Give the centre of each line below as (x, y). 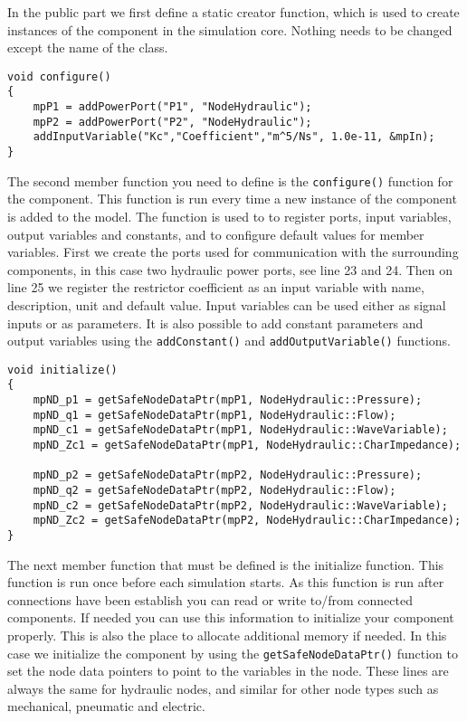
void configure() (59, 76)
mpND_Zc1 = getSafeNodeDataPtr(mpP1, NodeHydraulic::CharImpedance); (247, 446)
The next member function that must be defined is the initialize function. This (226, 564)
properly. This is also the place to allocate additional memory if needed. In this (227, 636)
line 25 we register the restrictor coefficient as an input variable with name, (216, 287)
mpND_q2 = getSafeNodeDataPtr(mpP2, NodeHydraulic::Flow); (214, 491)
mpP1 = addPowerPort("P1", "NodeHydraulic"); (172, 107)
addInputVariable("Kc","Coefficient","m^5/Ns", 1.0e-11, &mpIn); (234, 137)
